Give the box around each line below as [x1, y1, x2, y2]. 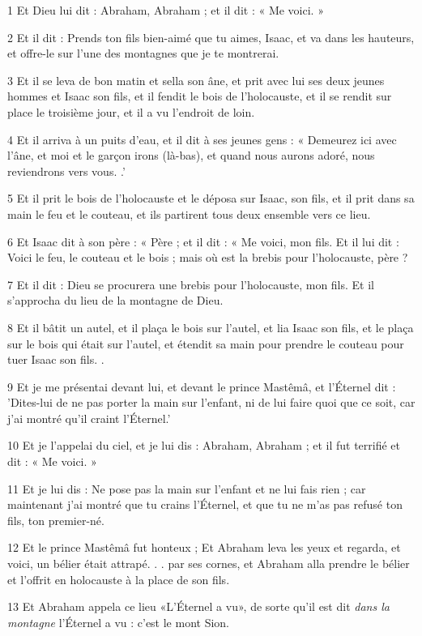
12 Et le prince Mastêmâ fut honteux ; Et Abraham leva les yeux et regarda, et [7, 539, 401, 556]
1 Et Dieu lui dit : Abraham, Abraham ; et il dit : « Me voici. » [7, 2, 324, 18]
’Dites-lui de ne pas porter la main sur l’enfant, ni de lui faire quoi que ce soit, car [7, 394, 416, 411]
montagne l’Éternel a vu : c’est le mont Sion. [7, 613, 230, 630]
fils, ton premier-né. [7, 511, 104, 528]
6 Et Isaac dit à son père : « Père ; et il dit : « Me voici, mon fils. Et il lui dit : [7, 233, 399, 250]
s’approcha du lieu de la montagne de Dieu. [7, 292, 224, 309]
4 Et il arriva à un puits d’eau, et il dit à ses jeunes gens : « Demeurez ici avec [7, 130, 397, 147]
